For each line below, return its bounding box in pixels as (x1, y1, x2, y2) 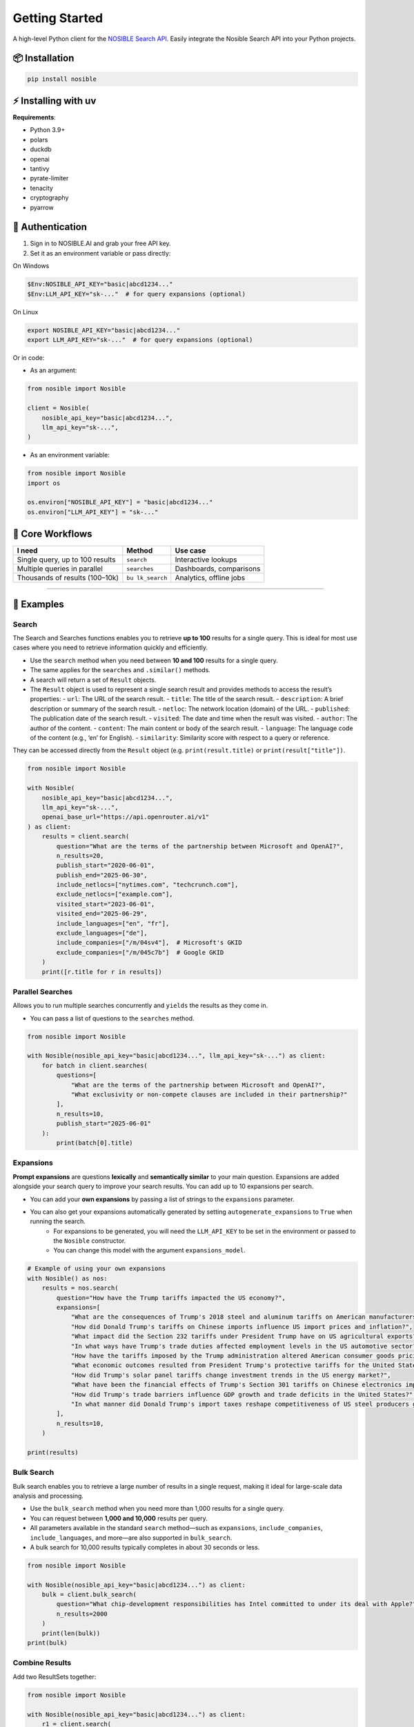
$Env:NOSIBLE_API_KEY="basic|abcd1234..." (27, 280, 173, 288)
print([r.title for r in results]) (41, 968, 162, 975)
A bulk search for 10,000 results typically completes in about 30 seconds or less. (30, 1543, 260, 1551)
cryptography (30, 193, 69, 202)
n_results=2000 (56, 1610, 108, 1618)
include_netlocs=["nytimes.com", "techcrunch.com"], (56, 881, 239, 889)
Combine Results (12, 1658, 72, 1668)
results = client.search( (41, 832, 130, 841)
